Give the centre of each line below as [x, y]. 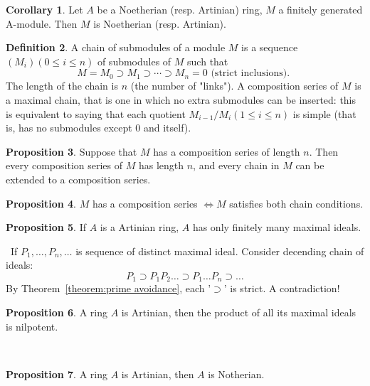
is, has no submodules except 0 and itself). [99, 128]
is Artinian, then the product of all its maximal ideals [239, 312]
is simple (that [324, 113]
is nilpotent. [32, 326]
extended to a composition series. [78, 179]
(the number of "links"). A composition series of [234, 86]
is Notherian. [236, 374]
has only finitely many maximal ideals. [277, 227]
